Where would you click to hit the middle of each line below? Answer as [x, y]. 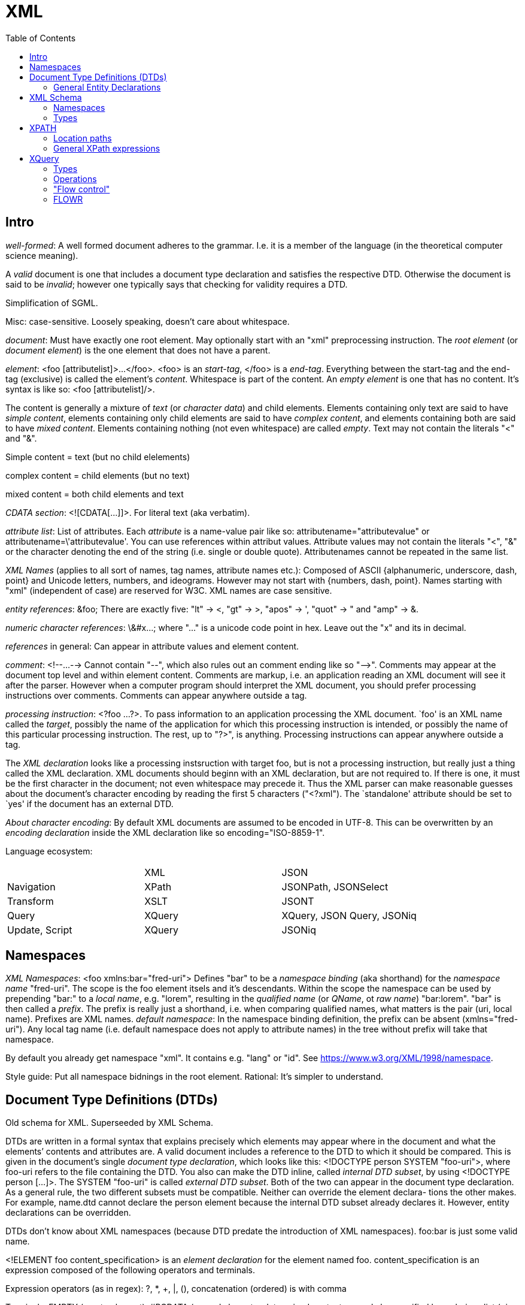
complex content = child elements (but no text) [98, 475]
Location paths [83, 138]
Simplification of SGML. [52, 303]
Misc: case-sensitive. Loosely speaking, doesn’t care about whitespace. [148, 321]
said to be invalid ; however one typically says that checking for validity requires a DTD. [177, 284]
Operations [75, 179]
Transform [31, 901]
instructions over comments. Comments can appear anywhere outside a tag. [156, 695]
